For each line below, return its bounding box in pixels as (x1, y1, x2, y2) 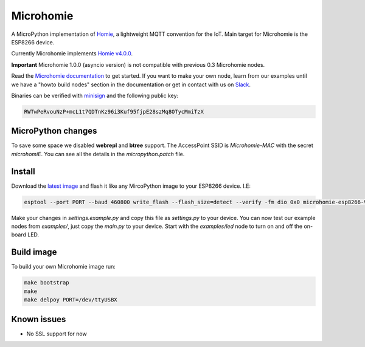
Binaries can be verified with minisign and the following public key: (11, 92, 179, 99)
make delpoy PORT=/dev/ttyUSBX (24, 297, 118, 303)
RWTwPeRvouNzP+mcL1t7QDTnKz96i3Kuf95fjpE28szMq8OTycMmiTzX (24, 108, 204, 115)
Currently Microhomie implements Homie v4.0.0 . (11, 50, 133, 57)
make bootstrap (24, 280, 69, 286)
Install (11, 166, 36, 176)
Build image (11, 247, 57, 258)
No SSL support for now (26, 330, 88, 337)
